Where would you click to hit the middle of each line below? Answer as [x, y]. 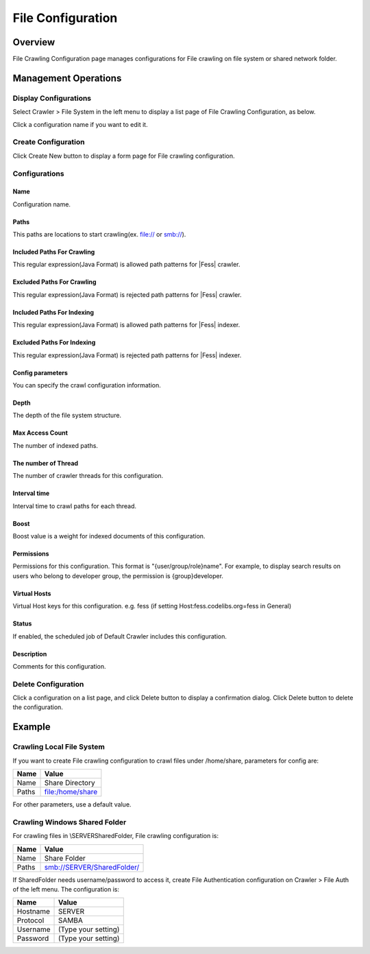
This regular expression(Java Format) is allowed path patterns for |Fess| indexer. [126, 325]
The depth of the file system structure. [67, 416]
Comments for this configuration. [59, 666]
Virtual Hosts [32, 593]
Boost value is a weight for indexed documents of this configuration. [109, 536]
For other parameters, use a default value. [72, 804]
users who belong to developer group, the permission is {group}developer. [118, 575]
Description [30, 654]
